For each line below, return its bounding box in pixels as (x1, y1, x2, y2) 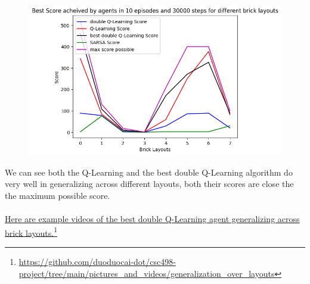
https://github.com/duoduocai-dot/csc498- (18, 255, 176, 267)
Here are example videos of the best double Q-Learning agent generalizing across (5, 213, 300, 225)
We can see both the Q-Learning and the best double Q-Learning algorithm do (5, 166, 293, 178)
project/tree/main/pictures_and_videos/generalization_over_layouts (18, 267, 275, 279)
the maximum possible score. (5, 189, 110, 201)
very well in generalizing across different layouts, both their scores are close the (5, 177, 294, 190)
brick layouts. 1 (5, 224, 58, 239)
